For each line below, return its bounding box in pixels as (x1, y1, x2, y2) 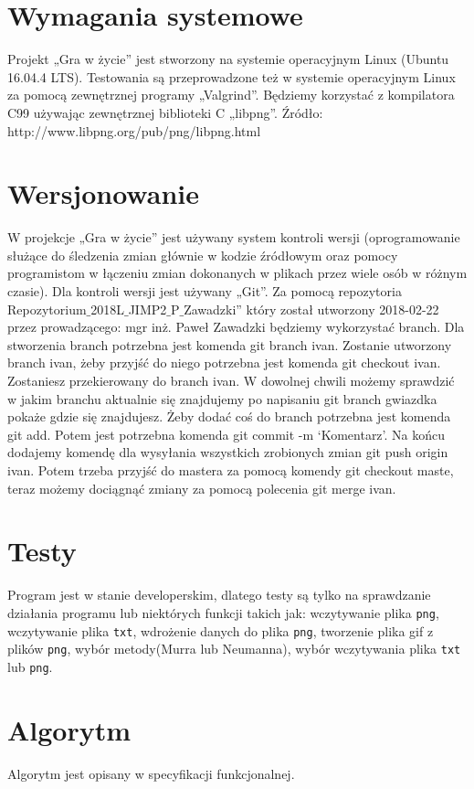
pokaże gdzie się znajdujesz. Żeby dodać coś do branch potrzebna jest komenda (7, 407, 451, 426)
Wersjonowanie (7, 175, 199, 212)
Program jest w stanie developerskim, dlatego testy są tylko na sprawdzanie (7, 585, 431, 604)
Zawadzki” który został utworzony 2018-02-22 (184, 299, 439, 318)
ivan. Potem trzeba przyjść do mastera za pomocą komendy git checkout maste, (7, 460, 454, 479)
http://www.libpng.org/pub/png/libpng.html (7, 121, 261, 140)
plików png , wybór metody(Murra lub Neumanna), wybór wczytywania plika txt (7, 639, 461, 658)
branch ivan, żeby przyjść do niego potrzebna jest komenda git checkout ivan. (7, 353, 441, 372)
